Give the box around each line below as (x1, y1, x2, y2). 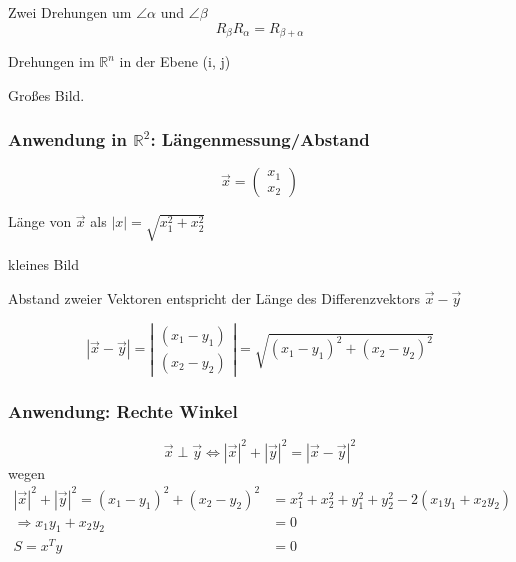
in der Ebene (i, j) (119, 51, 231, 72)
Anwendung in (8, 127, 127, 152)
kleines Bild (8, 254, 80, 275)
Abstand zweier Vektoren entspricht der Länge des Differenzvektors (8, 288, 420, 308)
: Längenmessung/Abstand (150, 127, 370, 152)
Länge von (8, 211, 72, 232)
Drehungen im (8, 51, 95, 72)
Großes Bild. (8, 84, 85, 105)
